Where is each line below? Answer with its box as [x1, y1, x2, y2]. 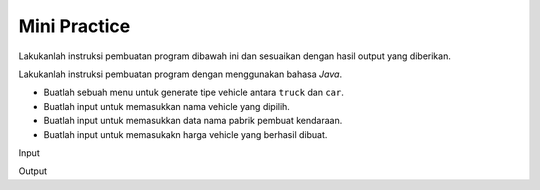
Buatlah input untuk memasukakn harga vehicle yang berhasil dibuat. [43, 128, 328, 140]
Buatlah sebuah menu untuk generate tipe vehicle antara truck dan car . [43, 86, 344, 99]
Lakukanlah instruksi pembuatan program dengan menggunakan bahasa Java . [18, 68, 343, 80]
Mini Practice [18, 15, 131, 37]
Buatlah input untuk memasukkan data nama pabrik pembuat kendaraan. [43, 115, 343, 127]
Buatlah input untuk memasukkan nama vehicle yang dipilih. [43, 100, 290, 112]
